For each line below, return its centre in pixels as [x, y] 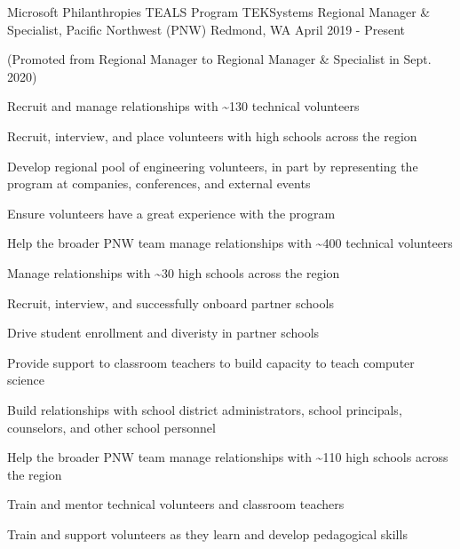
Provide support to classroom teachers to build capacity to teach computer [211, 362]
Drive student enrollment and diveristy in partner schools [163, 333]
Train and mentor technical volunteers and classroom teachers [176, 504]
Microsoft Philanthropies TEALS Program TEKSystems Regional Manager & [219, 12]
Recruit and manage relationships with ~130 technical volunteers [183, 106]
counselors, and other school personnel [111, 427]
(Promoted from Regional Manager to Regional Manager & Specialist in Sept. [219, 59]
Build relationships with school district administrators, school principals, [205, 409]
